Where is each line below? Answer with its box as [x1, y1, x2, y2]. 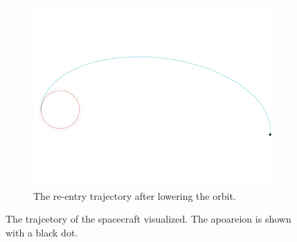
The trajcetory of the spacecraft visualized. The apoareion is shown [6, 212, 291, 226]
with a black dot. [6, 225, 78, 239]
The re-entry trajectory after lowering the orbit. [33, 188, 236, 203]
